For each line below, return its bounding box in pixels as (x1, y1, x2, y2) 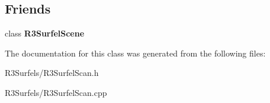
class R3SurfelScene (5, 27, 85, 39)
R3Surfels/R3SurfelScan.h (5, 67, 99, 79)
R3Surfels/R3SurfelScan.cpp (5, 86, 107, 98)
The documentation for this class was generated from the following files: (5, 46, 266, 59)
